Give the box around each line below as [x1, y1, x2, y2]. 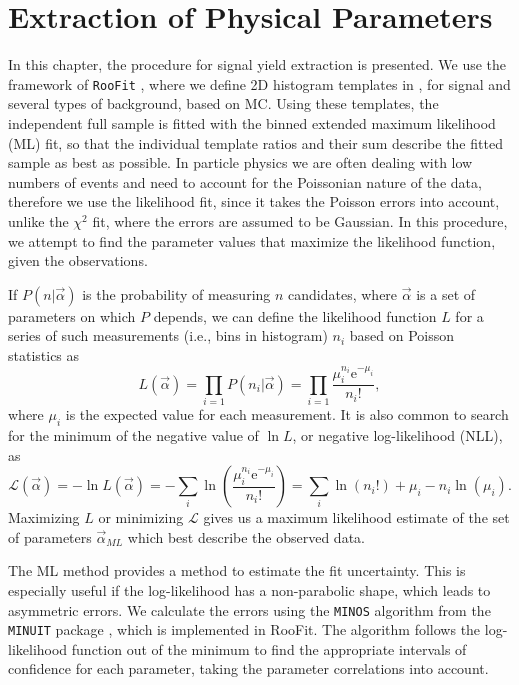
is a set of [416, 283, 476, 304]
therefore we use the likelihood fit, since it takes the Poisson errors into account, [8, 191, 500, 212]
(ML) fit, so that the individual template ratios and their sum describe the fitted [8, 132, 503, 153]
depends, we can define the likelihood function [153, 305, 437, 326]
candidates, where [288, 283, 398, 304]
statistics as [8, 344, 80, 365]
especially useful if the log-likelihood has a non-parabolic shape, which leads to [8, 579, 491, 600]
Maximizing [8, 507, 80, 528]
